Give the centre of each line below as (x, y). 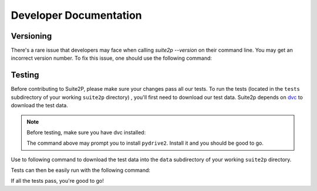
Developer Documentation (76, 15)
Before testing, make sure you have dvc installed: (86, 132)
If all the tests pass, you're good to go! (57, 181)
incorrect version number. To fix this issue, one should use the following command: (112, 58)
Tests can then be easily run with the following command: (81, 170)
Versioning (31, 36)
